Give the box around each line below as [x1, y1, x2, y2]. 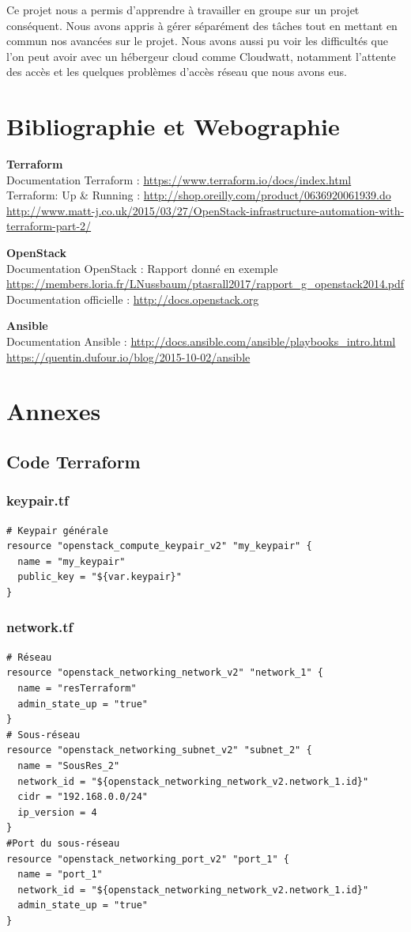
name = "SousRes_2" [17, 760, 120, 771]
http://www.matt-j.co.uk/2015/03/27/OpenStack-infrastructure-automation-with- [6, 202, 405, 218]
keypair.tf [6, 491, 69, 510]
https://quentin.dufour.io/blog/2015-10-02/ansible [6, 348, 251, 365]
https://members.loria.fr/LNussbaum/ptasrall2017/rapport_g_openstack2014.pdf [6, 275, 405, 292]
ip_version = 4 [17, 806, 97, 818]
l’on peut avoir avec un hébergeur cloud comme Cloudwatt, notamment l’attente [6, 47, 396, 64]
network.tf [6, 617, 74, 637]
